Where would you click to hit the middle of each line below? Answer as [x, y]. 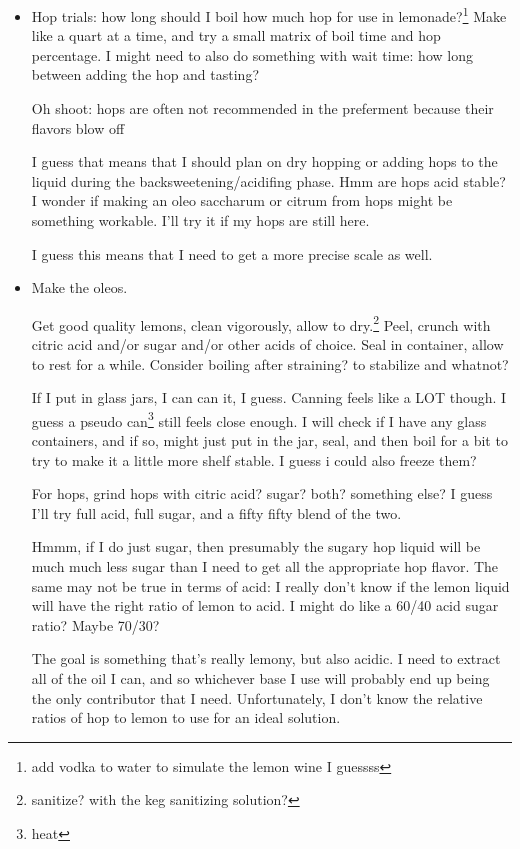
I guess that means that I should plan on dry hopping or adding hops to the [264, 161]
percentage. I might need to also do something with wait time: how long [252, 54]
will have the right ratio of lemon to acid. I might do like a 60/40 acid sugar [265, 605]
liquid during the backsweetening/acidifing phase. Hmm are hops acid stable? [268, 180]
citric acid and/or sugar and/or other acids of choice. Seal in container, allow [267, 344]
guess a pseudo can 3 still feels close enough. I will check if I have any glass [259, 419]
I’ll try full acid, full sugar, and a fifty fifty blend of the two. [216, 512]
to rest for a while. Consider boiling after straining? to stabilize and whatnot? [270, 363]
